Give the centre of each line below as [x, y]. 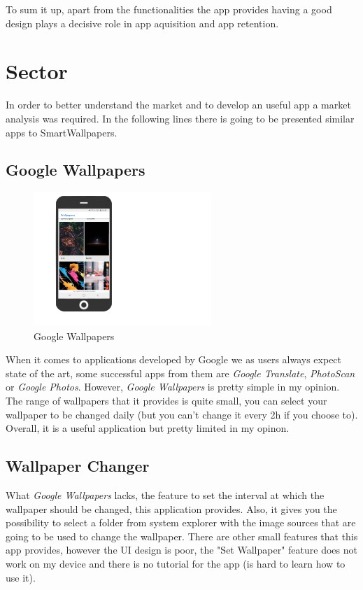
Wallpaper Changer [78, 466]
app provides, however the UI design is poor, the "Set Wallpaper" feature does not [181, 550]
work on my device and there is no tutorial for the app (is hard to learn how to [176, 563]
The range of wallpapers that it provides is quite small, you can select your [166, 401]
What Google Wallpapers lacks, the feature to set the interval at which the [165, 495]
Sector [37, 71]
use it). [21, 577]
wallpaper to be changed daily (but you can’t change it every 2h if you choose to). [182, 414]
